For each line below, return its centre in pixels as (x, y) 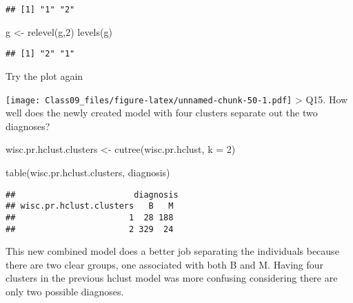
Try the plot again (44, 75)
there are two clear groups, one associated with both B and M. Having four (165, 264)
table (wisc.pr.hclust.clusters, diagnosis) (88, 172)
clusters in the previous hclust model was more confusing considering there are (172, 278)
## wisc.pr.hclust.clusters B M (90, 206)
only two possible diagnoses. (65, 291)
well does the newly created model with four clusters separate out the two (162, 113)
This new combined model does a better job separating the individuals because (172, 251)
